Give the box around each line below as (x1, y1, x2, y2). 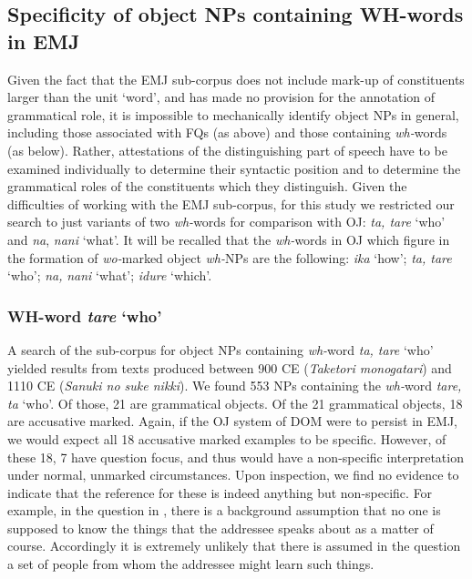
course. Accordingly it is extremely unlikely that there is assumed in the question (7, 536, 461, 555)
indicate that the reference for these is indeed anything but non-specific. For (7, 482, 433, 502)
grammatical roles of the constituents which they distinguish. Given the (7, 177, 407, 196)
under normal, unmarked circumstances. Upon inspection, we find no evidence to (7, 465, 459, 484)
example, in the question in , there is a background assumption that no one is (7, 501, 441, 520)
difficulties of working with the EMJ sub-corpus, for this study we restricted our (7, 194, 455, 213)
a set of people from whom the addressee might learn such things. (7, 554, 375, 574)
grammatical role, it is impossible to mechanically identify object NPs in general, (7, 105, 459, 124)
